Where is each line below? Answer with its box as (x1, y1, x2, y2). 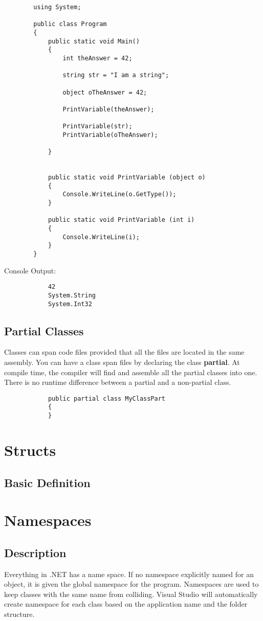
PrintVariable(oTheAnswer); (62, 131, 158, 139)
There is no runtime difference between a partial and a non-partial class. (4, 377, 231, 387)
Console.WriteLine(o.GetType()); (62, 191, 177, 198)
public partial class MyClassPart (48, 395, 165, 402)
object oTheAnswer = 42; (62, 88, 147, 96)
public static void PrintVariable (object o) (48, 174, 206, 181)
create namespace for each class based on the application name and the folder (4, 599, 248, 609)
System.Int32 (48, 300, 92, 308)
